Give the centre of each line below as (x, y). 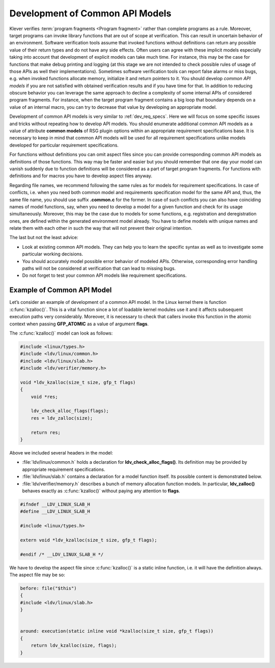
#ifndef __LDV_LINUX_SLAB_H (55, 504)
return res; (46, 432)
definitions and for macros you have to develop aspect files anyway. (81, 176)
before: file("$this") (48, 588)
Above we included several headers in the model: (61, 452)
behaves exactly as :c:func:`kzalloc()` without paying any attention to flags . (101, 491)
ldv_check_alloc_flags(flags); (70, 411)
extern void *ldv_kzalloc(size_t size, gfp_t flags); (89, 540)
